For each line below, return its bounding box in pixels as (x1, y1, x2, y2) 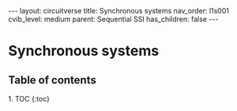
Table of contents (8, 73, 96, 87)
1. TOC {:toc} (8, 94, 50, 103)
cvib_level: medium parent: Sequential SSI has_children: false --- (8, 14, 219, 24)
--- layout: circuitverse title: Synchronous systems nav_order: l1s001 (8, 6, 229, 15)
